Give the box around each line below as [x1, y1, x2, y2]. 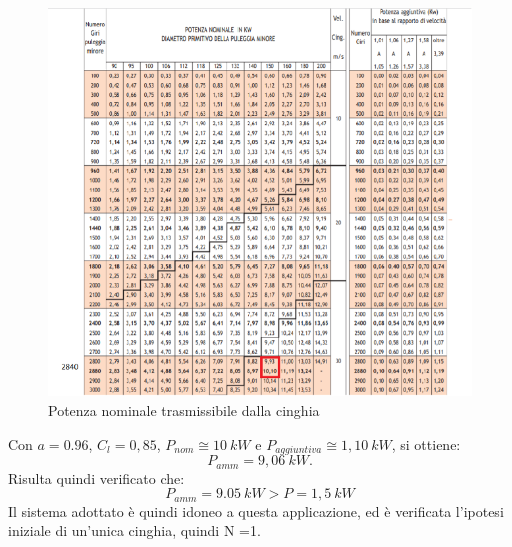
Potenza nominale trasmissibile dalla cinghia [48, 400, 320, 421]
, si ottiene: [391, 433, 461, 454]
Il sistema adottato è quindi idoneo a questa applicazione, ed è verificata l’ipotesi [8, 500, 504, 521]
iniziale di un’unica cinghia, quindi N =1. [8, 520, 261, 541]
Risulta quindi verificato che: [8, 467, 185, 488]
